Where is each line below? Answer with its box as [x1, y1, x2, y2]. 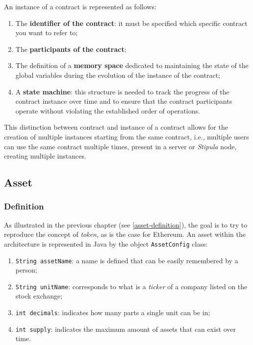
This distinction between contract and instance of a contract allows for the [4, 122, 228, 132]
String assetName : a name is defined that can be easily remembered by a [15, 255, 238, 265]
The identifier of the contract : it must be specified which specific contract [15, 18, 248, 28]
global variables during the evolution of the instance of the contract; [15, 69, 220, 80]
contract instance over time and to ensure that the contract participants [15, 96, 232, 106]
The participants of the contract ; [15, 44, 126, 54]
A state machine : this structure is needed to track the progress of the [15, 86, 229, 96]
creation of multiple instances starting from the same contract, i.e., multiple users [4, 131, 249, 141]
